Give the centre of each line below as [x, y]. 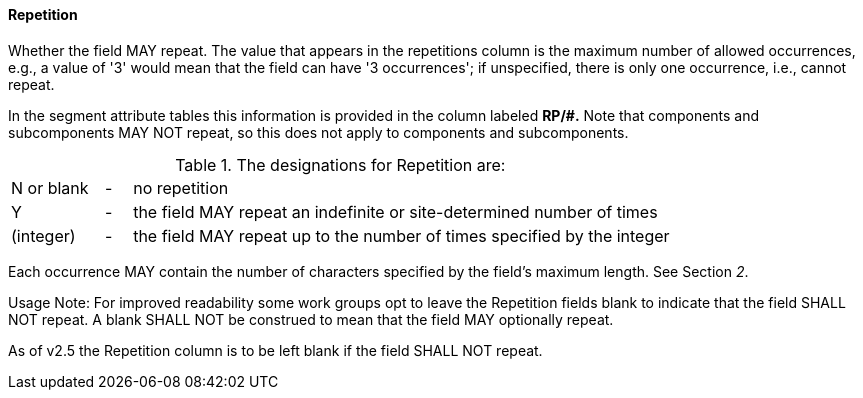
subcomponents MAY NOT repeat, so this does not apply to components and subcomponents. [318, 132]
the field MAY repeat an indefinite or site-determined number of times [395, 211]
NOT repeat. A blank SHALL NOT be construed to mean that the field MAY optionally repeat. [311, 319]
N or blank [50, 187]
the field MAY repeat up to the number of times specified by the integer [401, 235]
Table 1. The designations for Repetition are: [340, 164]
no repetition [181, 187]
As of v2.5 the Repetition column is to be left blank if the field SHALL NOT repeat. [275, 350]
